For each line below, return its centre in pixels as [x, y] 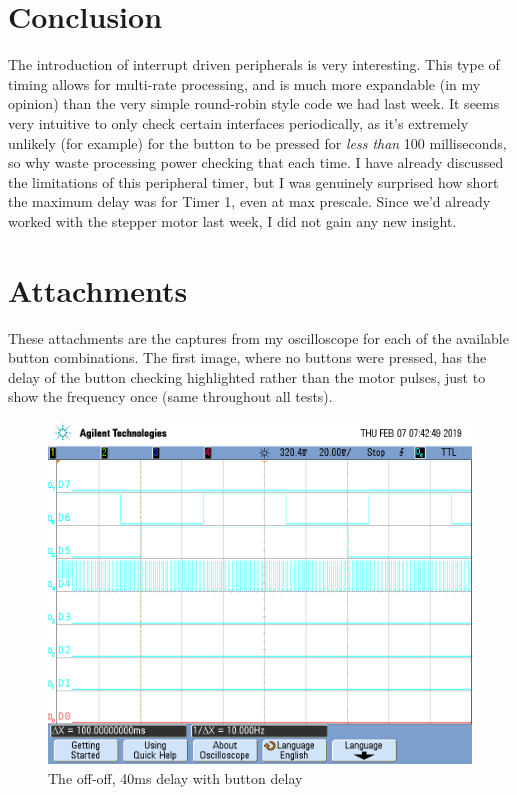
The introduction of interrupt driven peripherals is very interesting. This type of [254, 64]
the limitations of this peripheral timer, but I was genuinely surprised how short [253, 181]
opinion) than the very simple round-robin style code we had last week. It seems [254, 103]
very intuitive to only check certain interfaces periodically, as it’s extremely [238, 122]
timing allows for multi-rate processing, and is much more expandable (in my [244, 83]
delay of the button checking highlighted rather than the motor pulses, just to [247, 376]
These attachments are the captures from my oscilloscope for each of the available [258, 337]
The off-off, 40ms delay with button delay [175, 777]
